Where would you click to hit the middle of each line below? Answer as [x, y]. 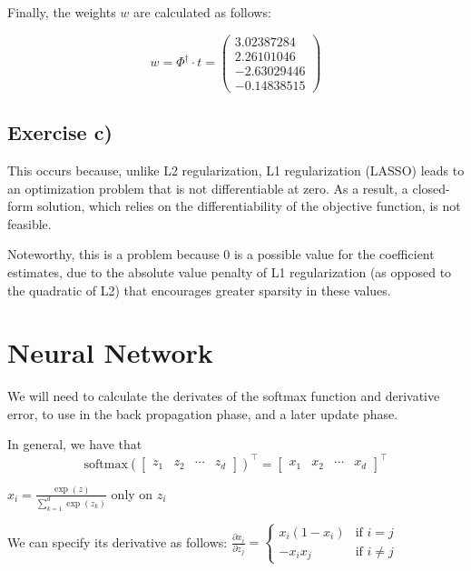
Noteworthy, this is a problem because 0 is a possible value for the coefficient [221, 254]
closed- [431, 188]
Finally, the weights [62, 12]
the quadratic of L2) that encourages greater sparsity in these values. [199, 290]
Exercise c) [60, 132]
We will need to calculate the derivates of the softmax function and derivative [224, 396]
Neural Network [110, 352]
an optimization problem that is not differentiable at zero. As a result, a [208, 188]
